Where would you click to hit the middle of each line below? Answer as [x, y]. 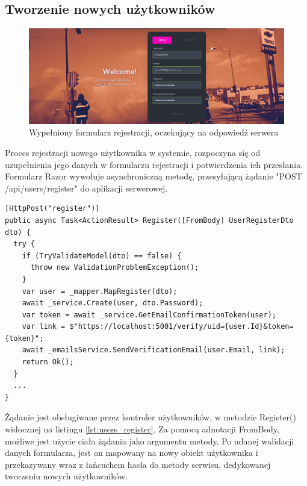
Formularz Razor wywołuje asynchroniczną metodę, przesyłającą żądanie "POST [153, 176]
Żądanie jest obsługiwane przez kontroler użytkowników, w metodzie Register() [150, 417]
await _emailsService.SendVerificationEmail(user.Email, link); [153, 350]
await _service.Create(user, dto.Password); [113, 303]
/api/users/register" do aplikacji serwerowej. [86, 188]
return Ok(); [48, 362]
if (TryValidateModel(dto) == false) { [102, 256]
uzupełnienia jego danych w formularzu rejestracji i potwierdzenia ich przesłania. [154, 164]
